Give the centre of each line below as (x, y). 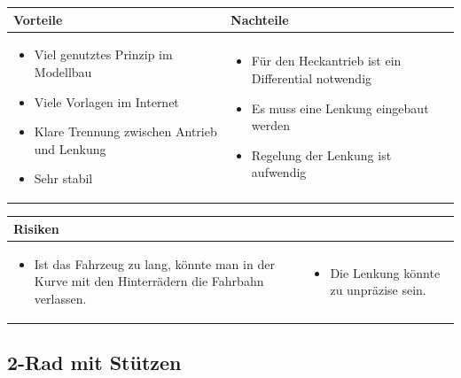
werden (271, 125)
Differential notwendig (312, 77)
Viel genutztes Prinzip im (103, 54)
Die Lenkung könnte (385, 272)
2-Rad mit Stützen (94, 363)
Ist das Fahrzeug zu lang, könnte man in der (154, 263)
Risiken (36, 228)
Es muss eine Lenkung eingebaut (340, 108)
